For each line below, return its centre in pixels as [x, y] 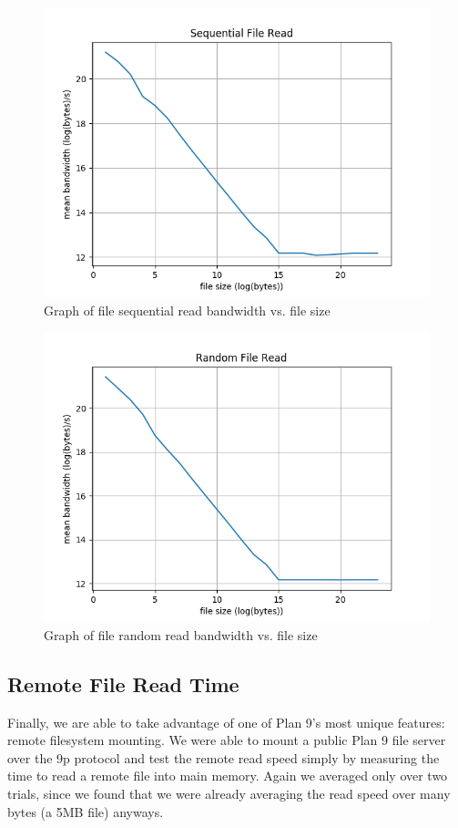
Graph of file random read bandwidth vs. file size [181, 634]
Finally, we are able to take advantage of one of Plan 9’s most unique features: [226, 722]
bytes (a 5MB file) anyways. [86, 811]
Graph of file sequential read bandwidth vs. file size [187, 310]
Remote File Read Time [123, 683]
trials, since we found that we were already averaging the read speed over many [229, 793]
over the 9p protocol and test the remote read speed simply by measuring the [224, 757]
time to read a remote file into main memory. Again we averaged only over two [228, 776]
